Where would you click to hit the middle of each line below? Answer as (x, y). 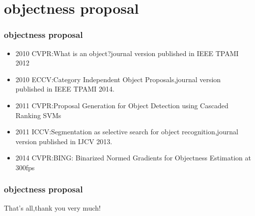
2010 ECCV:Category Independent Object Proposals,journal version (118, 79)
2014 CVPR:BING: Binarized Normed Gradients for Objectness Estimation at (133, 158)
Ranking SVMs (38, 115)
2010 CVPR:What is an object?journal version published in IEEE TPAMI (127, 53)
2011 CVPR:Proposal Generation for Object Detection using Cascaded (122, 105)
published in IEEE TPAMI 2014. (65, 89)
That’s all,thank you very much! (52, 207)
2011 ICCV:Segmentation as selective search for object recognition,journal (127, 132)
